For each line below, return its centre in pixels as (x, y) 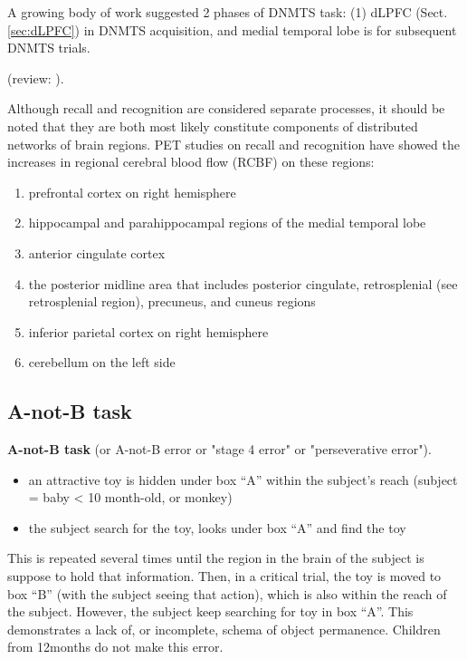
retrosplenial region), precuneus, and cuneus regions (172, 301)
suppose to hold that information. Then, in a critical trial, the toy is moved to (224, 576)
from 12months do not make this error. (115, 647)
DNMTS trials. (49, 48)
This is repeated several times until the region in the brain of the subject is (216, 558)
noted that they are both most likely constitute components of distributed (213, 126)
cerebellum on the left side (102, 362)
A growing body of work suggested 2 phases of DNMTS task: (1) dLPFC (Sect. (228, 12)
